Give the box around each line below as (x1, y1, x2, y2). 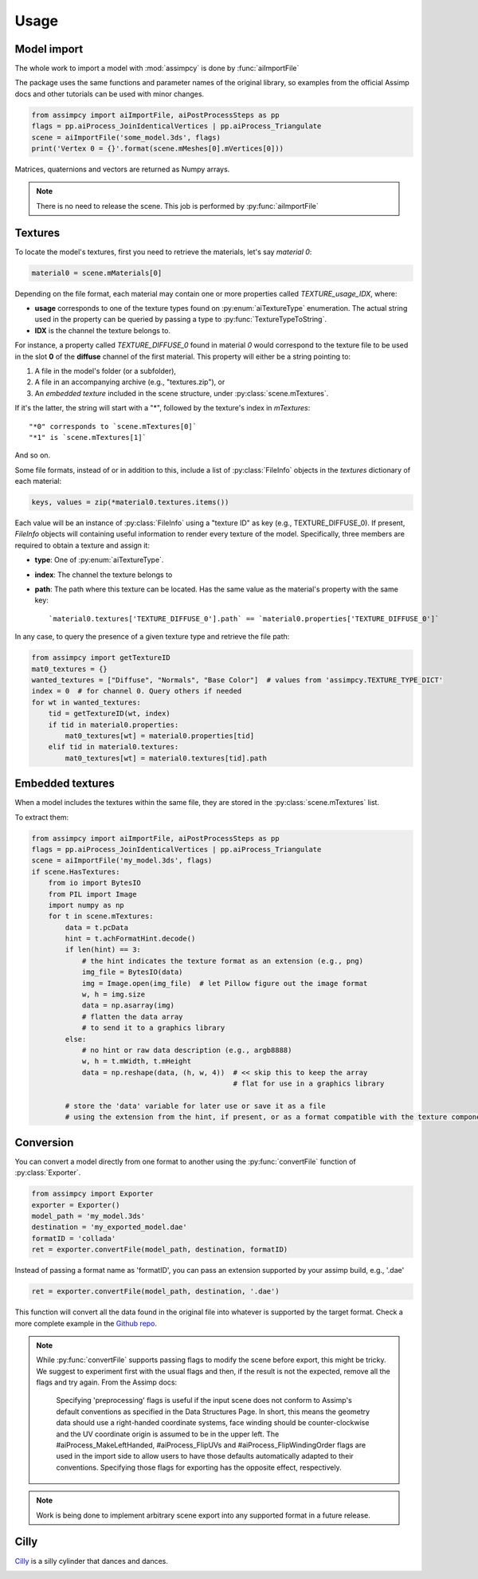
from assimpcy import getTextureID (31, 654, 170, 662)
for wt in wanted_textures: (31, 697, 141, 707)
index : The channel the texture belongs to (34, 570, 173, 579)
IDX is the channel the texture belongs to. (34, 325, 171, 335)
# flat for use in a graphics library (233, 1079, 385, 1088)
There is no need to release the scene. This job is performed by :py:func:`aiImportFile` (36, 201, 319, 210)
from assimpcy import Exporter (31, 1189, 155, 1199)
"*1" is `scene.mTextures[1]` (29, 433, 147, 442)
